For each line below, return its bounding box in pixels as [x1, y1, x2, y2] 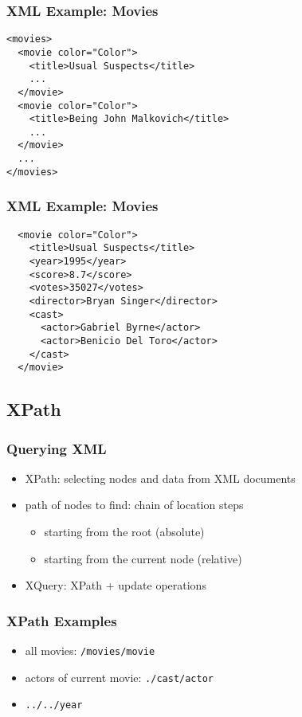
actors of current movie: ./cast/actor [25, 668, 214, 685]
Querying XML [6, 438, 107, 458]
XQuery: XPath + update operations [25, 577, 206, 594]
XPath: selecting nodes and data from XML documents [25, 469, 296, 486]
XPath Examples [6, 610, 117, 630]
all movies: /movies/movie [25, 642, 155, 659]
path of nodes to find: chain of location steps [25, 496, 244, 513]
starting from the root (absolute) [44, 523, 205, 540]
